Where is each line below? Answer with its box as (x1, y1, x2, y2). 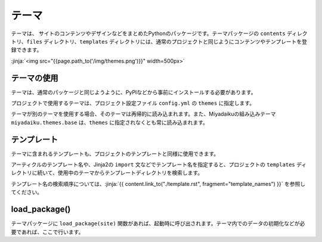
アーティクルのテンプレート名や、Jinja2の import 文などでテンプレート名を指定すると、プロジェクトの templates (11, 161, 295, 168)
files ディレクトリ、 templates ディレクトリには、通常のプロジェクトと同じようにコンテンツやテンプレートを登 (26, 38, 307, 45)
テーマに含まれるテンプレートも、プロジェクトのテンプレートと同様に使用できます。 (11, 150, 219, 157)
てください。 (11, 188, 43, 196)
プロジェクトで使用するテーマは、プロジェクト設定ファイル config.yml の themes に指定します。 (11, 100, 255, 107)
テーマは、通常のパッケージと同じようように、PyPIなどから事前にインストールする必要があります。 (11, 88, 256, 95)
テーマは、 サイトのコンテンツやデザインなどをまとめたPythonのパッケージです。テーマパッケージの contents (11, 30, 286, 37)
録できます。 (11, 46, 42, 54)
